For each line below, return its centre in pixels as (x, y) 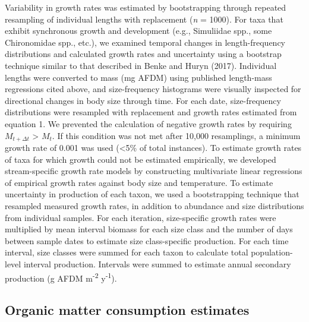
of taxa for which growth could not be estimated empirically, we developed (141, 159)
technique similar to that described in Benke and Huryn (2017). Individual (141, 65)
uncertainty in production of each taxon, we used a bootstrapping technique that (152, 194)
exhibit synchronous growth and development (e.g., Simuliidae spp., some (138, 31)
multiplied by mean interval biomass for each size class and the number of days (149, 229)
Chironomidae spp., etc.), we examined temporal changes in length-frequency (145, 42)
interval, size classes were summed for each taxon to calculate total (127, 252)
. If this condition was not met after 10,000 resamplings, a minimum (176, 135)
